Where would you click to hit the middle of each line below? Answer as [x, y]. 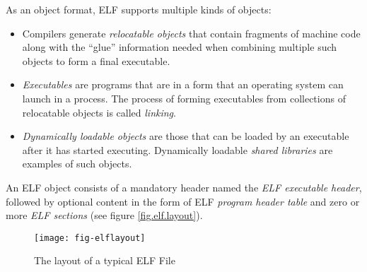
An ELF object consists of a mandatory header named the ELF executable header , [184, 187]
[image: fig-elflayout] [90, 238]
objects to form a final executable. [96, 60]
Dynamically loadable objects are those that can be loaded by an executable [186, 136]
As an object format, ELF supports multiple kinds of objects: [139, 9]
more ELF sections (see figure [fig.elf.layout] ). [104, 215]
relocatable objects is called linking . [99, 112]
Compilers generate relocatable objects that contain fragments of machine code [191, 33]
